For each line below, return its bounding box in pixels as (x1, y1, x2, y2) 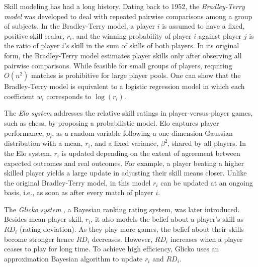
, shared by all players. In (167, 138, 246, 148)
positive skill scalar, (4, 30, 65, 41)
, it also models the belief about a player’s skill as (91, 214, 244, 224)
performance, (4, 127, 44, 138)
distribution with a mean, (4, 138, 83, 148)
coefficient (4, 91, 35, 101)
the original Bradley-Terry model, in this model (4, 177, 151, 188)
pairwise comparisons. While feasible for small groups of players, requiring (4, 60, 232, 70)
